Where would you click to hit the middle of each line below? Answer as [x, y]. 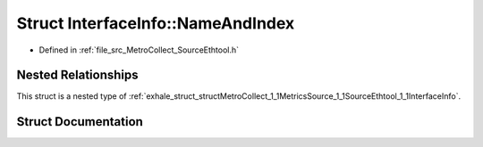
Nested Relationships [77, 75]
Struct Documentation [80, 122]
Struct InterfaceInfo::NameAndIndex [156, 23]
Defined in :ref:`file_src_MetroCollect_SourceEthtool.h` [139, 50]
